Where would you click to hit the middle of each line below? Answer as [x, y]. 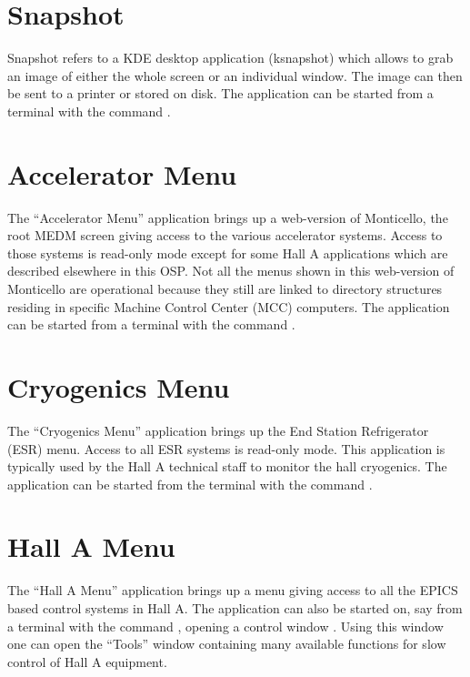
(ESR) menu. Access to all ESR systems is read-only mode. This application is [226, 448]
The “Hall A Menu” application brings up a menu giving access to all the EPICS [233, 590]
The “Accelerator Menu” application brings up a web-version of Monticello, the [228, 217]
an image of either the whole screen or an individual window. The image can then [235, 75]
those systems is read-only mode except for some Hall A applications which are [228, 253]
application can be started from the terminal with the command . [190, 484]
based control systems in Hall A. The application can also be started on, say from [235, 608]
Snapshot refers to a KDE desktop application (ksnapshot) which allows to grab [230, 58]
